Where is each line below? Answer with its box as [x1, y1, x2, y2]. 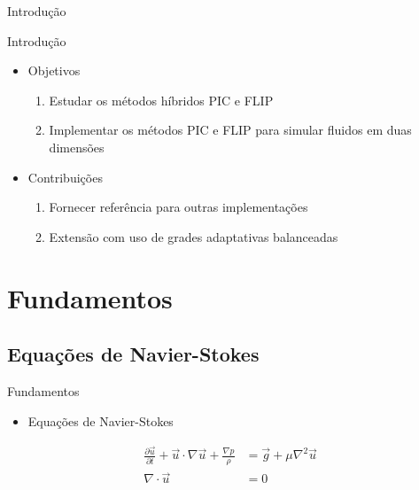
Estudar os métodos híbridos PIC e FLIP [49, 90, 274, 109]
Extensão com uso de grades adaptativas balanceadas [49, 227, 338, 245]
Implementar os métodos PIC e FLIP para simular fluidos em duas [49, 121, 412, 139]
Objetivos [27, 61, 81, 80]
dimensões [49, 137, 105, 156]
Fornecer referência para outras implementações [49, 198, 308, 216]
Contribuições [27, 167, 103, 186]
